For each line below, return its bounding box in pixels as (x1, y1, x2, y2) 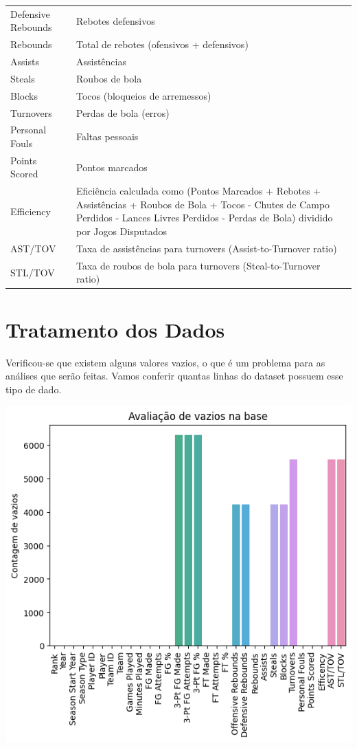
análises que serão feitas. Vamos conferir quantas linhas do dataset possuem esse (5, 368, 343, 383)
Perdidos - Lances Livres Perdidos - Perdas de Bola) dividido (76, 210, 333, 225)
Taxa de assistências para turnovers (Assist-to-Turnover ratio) (76, 241, 337, 255)
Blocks (10, 88, 38, 102)
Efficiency (10, 203, 51, 218)
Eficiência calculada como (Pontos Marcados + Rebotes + (76, 184, 321, 198)
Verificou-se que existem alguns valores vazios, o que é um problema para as (5, 355, 325, 369)
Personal (10, 122, 47, 137)
